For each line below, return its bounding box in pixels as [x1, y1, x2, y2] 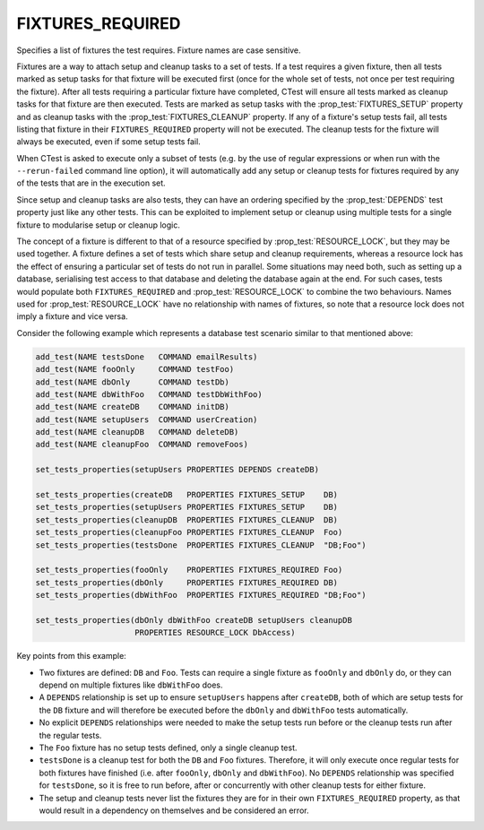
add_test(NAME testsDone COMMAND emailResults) [35, 351, 258, 362]
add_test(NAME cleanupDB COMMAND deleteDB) [35, 427, 239, 437]
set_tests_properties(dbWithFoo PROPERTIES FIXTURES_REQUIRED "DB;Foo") [35, 590, 367, 601]
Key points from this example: [16, 651, 127, 661]
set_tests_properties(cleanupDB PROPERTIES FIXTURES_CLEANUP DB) [35, 514, 339, 524]
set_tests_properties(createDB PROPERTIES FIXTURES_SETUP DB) [35, 489, 339, 500]
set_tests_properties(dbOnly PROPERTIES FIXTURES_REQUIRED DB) [35, 577, 339, 587]
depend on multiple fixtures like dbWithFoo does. [39, 679, 223, 690]
